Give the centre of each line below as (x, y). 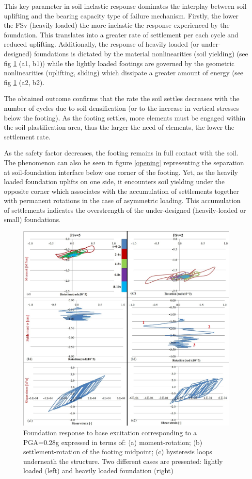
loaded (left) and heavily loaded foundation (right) (98, 470)
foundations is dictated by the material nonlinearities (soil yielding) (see (141, 53)
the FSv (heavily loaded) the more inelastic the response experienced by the (117, 25)
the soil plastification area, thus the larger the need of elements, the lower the (119, 127)
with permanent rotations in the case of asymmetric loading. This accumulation (122, 200)
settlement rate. (27, 136)
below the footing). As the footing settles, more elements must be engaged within (125, 117)
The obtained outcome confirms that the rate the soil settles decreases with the (122, 98)
